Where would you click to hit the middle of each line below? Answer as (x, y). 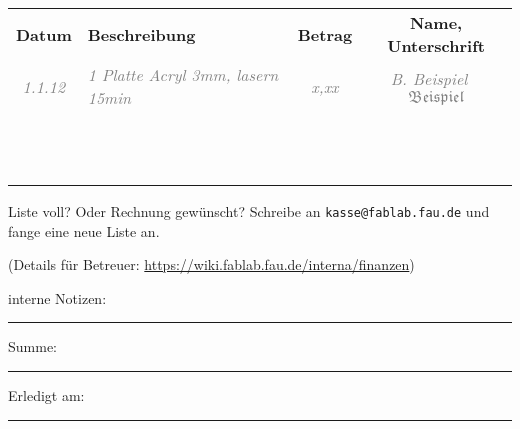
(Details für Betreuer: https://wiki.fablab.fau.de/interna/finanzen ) (211, 264)
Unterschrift (436, 45)
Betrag (325, 34)
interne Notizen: (57, 297)
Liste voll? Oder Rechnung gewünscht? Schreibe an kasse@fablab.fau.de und (249, 211)
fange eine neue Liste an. (84, 230)
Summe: (32, 346)
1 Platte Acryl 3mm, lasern (183, 74)
